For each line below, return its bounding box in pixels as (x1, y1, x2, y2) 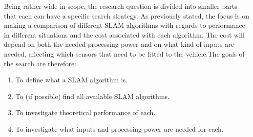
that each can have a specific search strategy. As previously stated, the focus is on (4, 10, 249, 20)
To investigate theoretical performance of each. (15, 107, 156, 117)
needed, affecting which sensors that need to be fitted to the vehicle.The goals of (4, 48, 245, 59)
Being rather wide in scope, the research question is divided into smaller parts (4, 1, 237, 11)
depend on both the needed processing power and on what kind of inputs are (4, 39, 234, 49)
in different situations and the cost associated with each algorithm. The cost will (4, 29, 245, 39)
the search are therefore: (4, 58, 76, 68)
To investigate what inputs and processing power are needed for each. (15, 123, 224, 134)
